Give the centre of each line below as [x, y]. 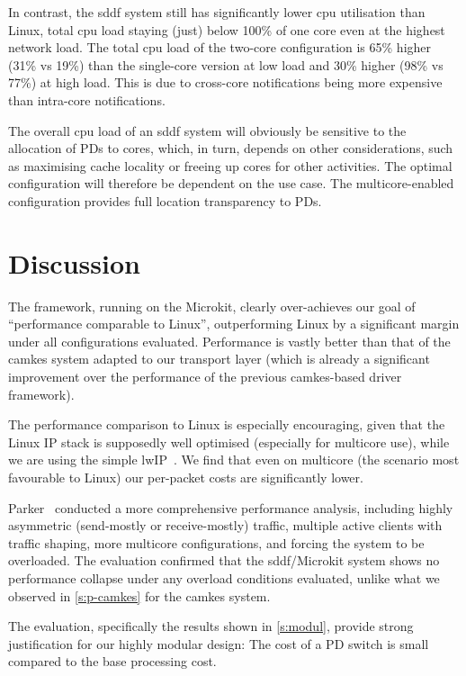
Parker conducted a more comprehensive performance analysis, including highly [231, 507]
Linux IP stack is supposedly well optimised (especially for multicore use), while [229, 442]
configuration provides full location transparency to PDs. [165, 200]
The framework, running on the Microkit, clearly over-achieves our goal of [212, 306]
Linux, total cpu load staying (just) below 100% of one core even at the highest [227, 29]
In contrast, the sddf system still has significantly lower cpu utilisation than [217, 12]
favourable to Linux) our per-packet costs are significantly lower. [186, 477]
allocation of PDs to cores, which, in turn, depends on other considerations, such [231, 148]
